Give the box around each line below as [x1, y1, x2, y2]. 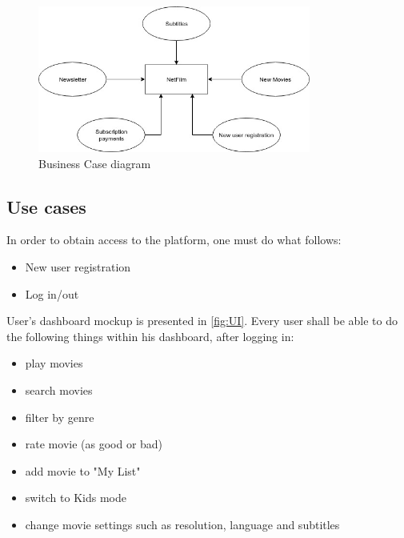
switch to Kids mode [25, 489, 126, 506]
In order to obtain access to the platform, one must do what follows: [6, 231, 342, 248]
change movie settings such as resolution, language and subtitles [25, 516, 340, 532]
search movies [25, 381, 93, 398]
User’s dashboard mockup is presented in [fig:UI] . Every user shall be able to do [6, 312, 398, 329]
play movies [25, 355, 83, 371]
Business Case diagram [38, 155, 151, 171]
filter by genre [25, 408, 94, 425]
